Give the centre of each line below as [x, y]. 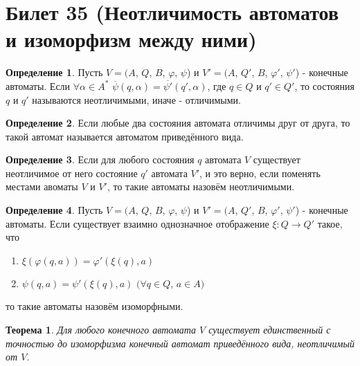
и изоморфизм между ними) [131, 39]
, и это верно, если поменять [260, 173]
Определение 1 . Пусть [54, 72]
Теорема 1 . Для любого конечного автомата [101, 330]
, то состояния [324, 85]
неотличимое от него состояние [72, 173]
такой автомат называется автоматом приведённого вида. [125, 136]
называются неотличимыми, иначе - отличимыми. [136, 99]
